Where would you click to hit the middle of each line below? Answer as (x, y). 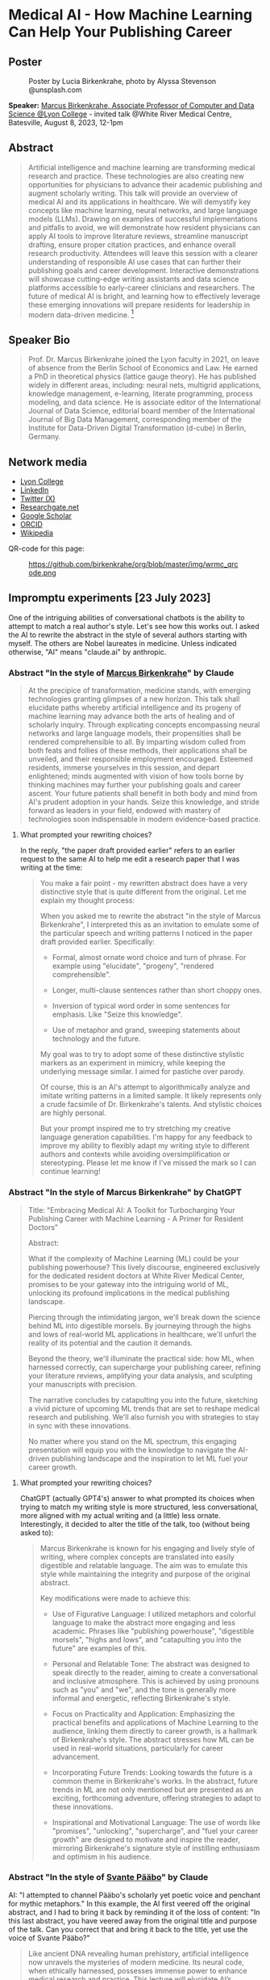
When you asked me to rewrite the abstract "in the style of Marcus (150, 916)
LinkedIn (34, 490)
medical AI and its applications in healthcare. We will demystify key (139, 201)
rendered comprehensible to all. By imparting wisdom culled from (137, 742)
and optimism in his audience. (102, 1856)
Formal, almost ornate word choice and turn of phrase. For (149, 958)
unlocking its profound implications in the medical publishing (129, 1293)
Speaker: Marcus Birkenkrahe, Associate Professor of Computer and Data (131, 105)
